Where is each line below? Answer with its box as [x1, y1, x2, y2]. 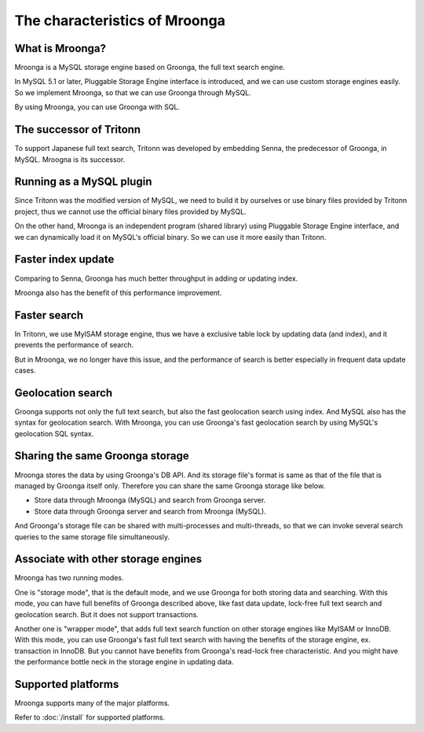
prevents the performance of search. [14, 340, 134, 350]
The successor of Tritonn [14, 123, 141, 137]
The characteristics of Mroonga [14, 12, 225, 29]
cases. [14, 366, 36, 375]
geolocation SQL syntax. [14, 429, 94, 438]
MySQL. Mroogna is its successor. [14, 154, 126, 164]
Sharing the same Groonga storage [14, 449, 189, 463]
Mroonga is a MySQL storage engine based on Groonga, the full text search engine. [14, 63, 286, 72]
